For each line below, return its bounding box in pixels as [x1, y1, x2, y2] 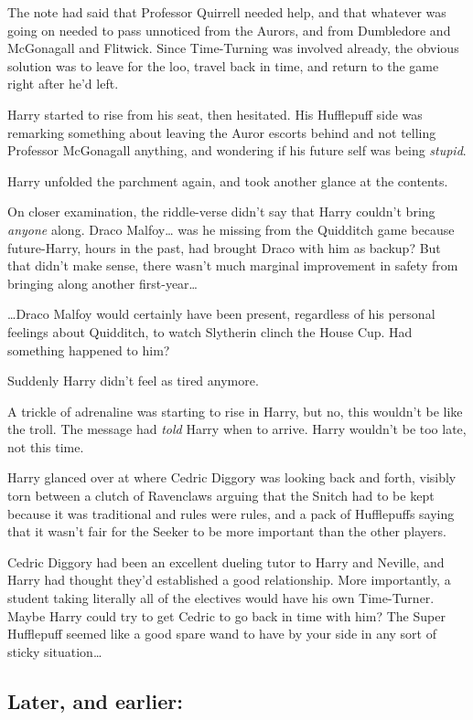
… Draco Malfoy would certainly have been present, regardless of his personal [7, 304, 435, 323]
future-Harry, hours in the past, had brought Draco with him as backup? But [7, 238, 441, 257]
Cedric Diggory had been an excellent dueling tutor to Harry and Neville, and [7, 552, 445, 571]
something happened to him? [7, 340, 170, 359]
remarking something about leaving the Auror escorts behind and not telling [7, 122, 436, 142]
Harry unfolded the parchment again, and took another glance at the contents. [7, 171, 448, 190]
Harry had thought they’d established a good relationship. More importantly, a [7, 570, 451, 589]
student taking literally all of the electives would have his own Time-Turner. [7, 588, 435, 608]
